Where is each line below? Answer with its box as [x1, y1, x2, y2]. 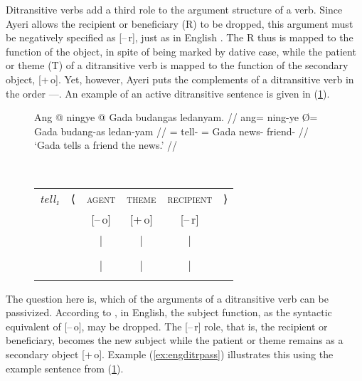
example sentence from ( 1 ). [6, 360, 124, 375]
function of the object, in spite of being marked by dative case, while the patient [6, 43, 356, 58]
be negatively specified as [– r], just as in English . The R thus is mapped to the [6, 30, 353, 45]
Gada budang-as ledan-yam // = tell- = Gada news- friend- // [34, 123, 309, 138]
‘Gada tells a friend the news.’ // [34, 137, 177, 152]
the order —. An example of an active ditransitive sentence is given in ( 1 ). [6, 85, 330, 100]
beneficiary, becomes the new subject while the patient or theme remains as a [6, 333, 344, 348]
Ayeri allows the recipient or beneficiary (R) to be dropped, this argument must [6, 16, 353, 31]
